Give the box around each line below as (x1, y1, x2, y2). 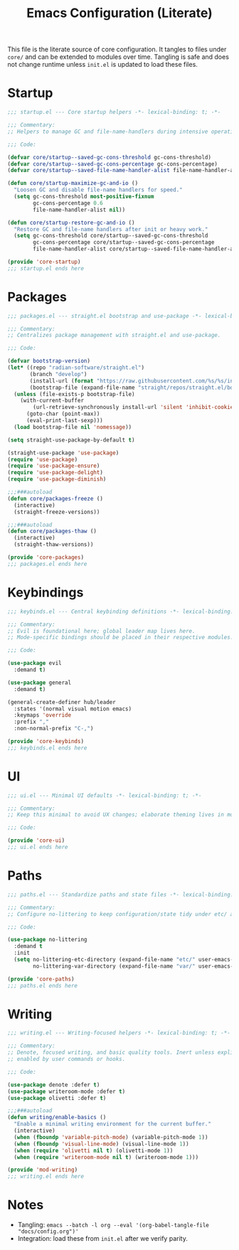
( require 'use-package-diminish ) (7, 476, 107, 483)
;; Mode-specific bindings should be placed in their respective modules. (7, 634, 234, 641)
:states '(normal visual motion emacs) (14, 705, 132, 712)
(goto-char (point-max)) (26, 410, 100, 417)
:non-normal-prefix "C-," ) (14, 725, 94, 732)
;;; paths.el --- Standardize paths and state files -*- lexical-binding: (7, 891, 234, 898)
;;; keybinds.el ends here (7, 744, 87, 752)
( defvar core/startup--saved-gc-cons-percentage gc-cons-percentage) (7, 160, 218, 168)
